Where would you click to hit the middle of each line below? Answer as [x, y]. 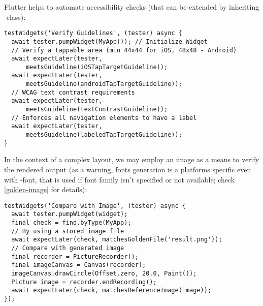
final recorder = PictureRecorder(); [75, 256]
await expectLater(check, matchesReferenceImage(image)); [111, 290]
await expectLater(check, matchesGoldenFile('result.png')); [117, 240]
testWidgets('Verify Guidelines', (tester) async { [93, 33]
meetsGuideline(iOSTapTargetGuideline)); [97, 67]
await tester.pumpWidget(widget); [70, 214]
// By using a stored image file [68, 231]
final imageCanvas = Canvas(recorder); [79, 265]
